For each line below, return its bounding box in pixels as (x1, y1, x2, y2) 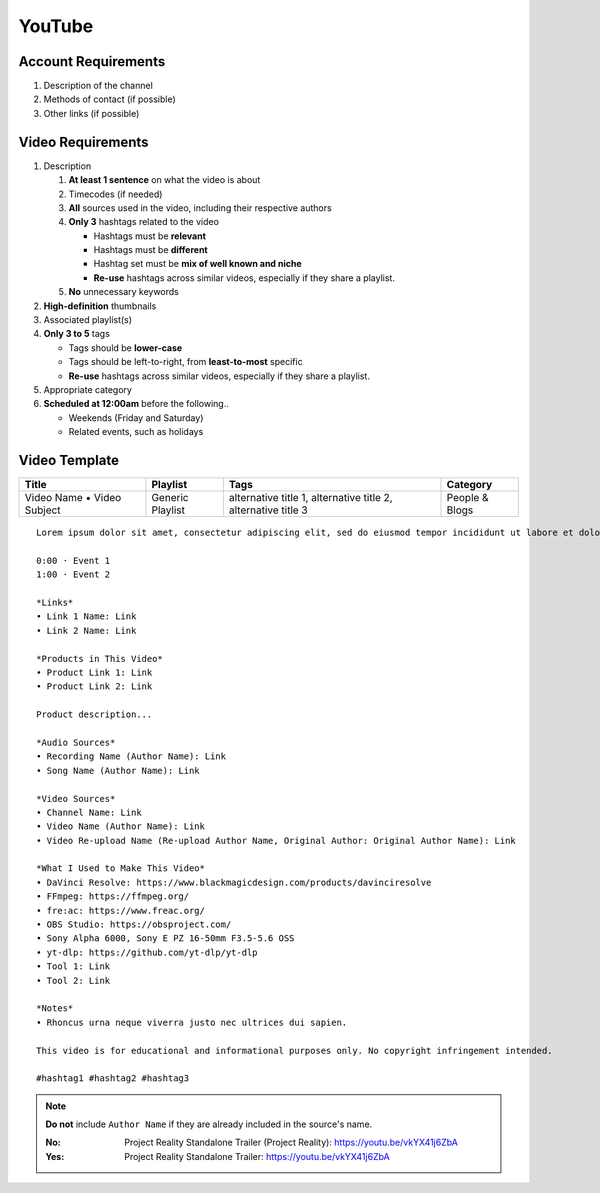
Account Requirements (18, 53, 166, 70)
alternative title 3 (228, 503, 309, 517)
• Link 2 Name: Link (36, 625, 137, 636)
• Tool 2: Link (36, 975, 111, 986)
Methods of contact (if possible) (43, 93, 176, 105)
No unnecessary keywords (68, 286, 180, 298)
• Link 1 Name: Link (36, 611, 137, 622)
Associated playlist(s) (43, 314, 133, 326)
